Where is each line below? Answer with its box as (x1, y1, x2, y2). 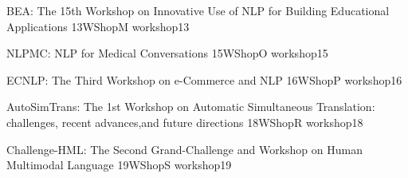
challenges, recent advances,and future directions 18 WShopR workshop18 (6, 113, 363, 130)
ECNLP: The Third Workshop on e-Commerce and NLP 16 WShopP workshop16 (6, 71, 402, 88)
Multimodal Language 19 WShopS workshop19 (6, 156, 232, 173)
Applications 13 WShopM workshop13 (6, 18, 190, 34)
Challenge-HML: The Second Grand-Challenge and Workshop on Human (6, 140, 363, 157)
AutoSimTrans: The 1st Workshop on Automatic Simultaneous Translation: (6, 98, 375, 115)
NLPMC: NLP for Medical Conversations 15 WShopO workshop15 (6, 45, 328, 61)
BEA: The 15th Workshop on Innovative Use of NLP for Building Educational (6, 2, 390, 18)
